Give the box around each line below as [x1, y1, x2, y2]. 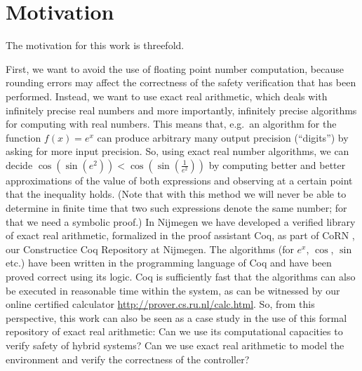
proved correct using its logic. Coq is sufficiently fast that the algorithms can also [6, 269, 356, 284]
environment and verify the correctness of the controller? [6, 351, 250, 366]
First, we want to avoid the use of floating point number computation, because [6, 61, 344, 76]
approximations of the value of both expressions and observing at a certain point [6, 173, 353, 187]
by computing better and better [208, 157, 346, 172]
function [6, 130, 41, 144]
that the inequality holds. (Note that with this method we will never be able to [6, 187, 347, 201]
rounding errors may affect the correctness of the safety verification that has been [6, 75, 356, 90]
